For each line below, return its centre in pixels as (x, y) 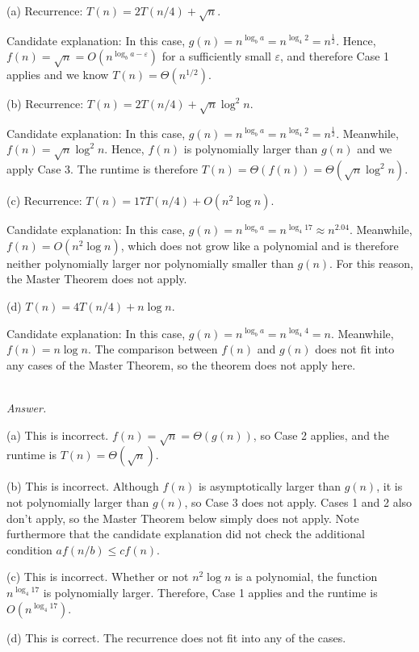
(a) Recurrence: (45, 10)
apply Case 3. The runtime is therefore (103, 169)
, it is (390, 486)
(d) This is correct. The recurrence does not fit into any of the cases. (176, 637)
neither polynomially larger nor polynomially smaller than (150, 263)
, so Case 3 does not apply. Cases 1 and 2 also (298, 502)
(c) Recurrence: (44, 201)
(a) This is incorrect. (58, 435)
